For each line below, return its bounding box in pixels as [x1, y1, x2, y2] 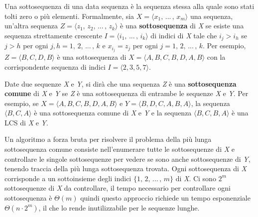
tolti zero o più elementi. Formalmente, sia [4, 10, 134, 21]
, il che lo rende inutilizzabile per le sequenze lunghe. [38, 202, 200, 213]
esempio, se [4, 98, 39, 108]
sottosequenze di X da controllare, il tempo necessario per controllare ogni [4, 183, 231, 193]
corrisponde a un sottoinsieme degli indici [4, 173, 131, 183]
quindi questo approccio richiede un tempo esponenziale [80, 193, 251, 203]
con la [207, 52, 226, 62]
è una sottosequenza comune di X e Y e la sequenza [34, 108, 192, 118]
